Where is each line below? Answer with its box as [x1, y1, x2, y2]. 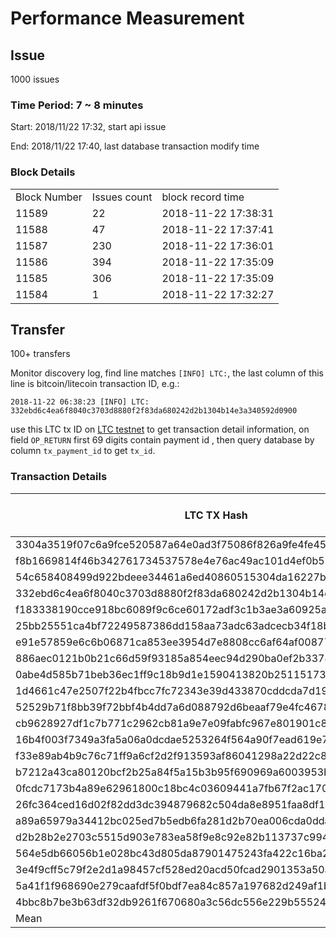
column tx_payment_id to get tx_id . [10, 445, 156, 457]
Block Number [15, 190, 83, 204]
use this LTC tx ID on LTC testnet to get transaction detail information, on [10, 423, 310, 436]
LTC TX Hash [184, 508, 248, 522]
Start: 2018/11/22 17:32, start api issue [10, 121, 167, 133]
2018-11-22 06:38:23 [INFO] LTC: [10, 397, 150, 407]
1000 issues [10, 73, 60, 85]
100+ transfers [10, 348, 71, 360]
